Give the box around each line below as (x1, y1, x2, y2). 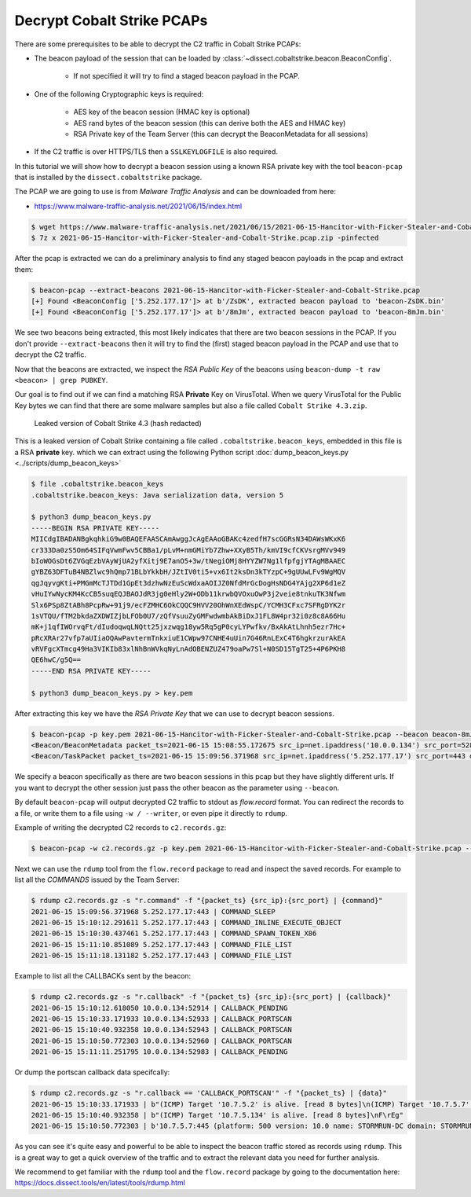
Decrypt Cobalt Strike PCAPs (14, 12, 208, 29)
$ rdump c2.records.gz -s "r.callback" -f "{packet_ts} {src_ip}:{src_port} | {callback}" (31, 993, 392, 1001)
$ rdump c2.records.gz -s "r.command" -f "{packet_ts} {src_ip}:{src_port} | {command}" (31, 896, 384, 905)
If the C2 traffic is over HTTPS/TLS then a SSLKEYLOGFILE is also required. (34, 147, 279, 156)
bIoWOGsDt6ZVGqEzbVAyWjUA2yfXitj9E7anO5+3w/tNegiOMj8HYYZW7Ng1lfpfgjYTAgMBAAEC (31, 556, 346, 565)
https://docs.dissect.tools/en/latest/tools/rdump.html (14, 1178, 186, 1188)
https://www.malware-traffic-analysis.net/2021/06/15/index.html (34, 201, 243, 211)
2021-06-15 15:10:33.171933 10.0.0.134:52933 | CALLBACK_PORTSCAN (31, 1015, 292, 1023)
